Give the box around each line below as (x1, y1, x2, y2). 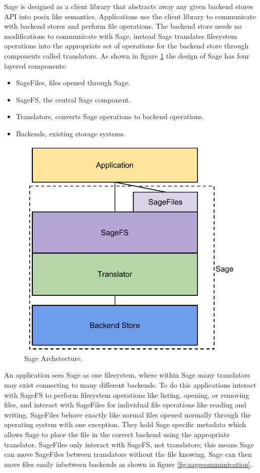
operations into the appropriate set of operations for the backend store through (4, 40, 249, 51)
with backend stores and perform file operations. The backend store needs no (4, 21, 242, 31)
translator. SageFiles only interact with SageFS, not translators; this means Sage (4, 439, 254, 449)
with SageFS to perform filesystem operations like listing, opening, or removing (4, 389, 249, 400)
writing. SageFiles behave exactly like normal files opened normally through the (4, 409, 251, 419)
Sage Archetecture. (24, 352, 83, 363)
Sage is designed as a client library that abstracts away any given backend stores (4, 1, 253, 11)
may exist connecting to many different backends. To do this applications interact (4, 380, 256, 390)
